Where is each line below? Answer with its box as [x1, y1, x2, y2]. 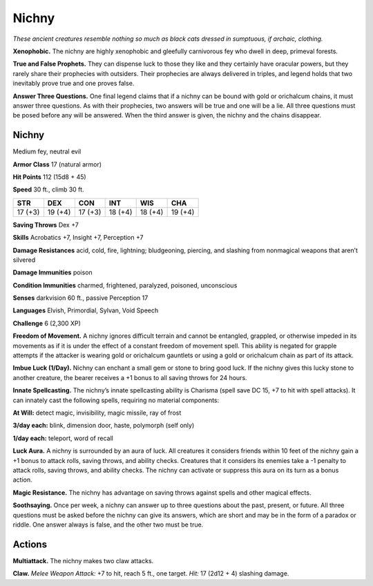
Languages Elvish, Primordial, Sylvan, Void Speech [12, 306, 159, 314]
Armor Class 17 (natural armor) [12, 160, 102, 169]
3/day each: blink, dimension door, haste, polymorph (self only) [12, 422, 195, 430]
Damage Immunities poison [12, 268, 93, 276]
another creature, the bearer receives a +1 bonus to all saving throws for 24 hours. [12, 373, 248, 381]
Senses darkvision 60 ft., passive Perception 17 [12, 294, 149, 302]
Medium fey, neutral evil [12, 147, 82, 155]
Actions [12, 538, 48, 550]
